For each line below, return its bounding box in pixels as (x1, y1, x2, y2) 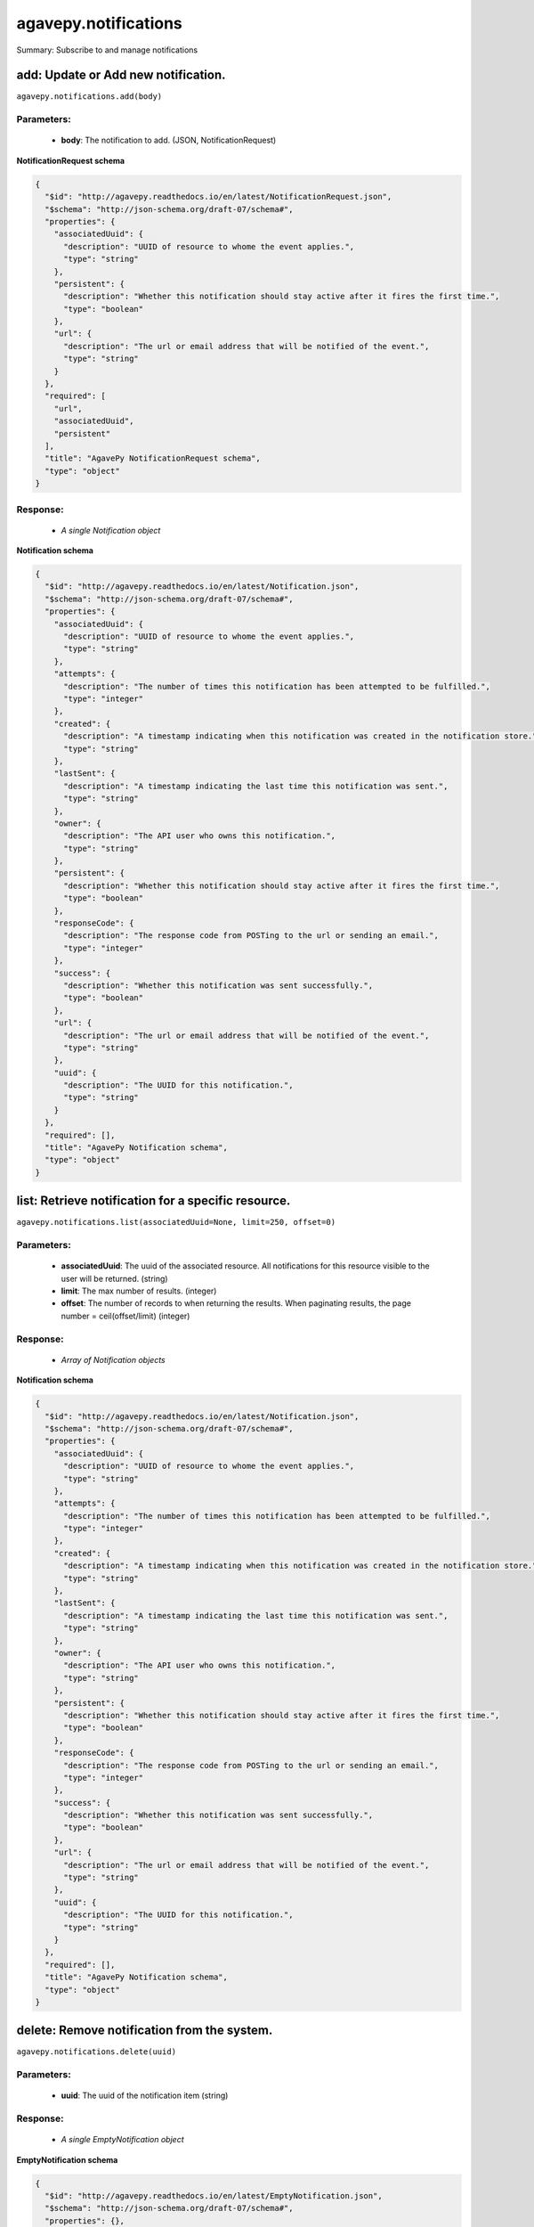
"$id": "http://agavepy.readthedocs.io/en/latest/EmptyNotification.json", (44, 2191, 383, 2201)
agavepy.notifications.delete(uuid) (16, 2047, 177, 2057)
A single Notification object (61, 525, 161, 535)
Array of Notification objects (61, 1354, 166, 1365)
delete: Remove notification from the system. (16, 2023, 273, 2038)
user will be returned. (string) (61, 1273, 168, 1284)
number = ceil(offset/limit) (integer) (61, 1310, 190, 1321)
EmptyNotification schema (16, 2154, 118, 2165)
